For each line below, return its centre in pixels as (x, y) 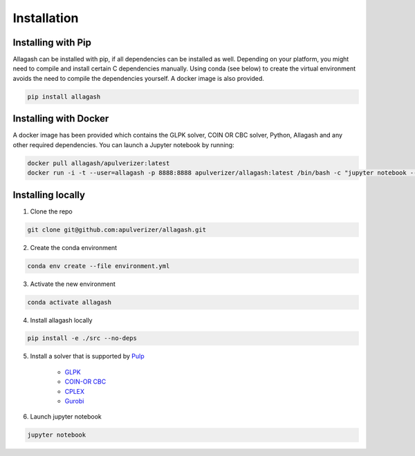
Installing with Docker (61, 118)
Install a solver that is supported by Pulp (87, 357)
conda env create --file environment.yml (99, 266)
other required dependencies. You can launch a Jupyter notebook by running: (123, 144)
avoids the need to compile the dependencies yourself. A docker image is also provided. (138, 78)
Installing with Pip (52, 42)
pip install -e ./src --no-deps (82, 338)
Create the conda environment (74, 247)
